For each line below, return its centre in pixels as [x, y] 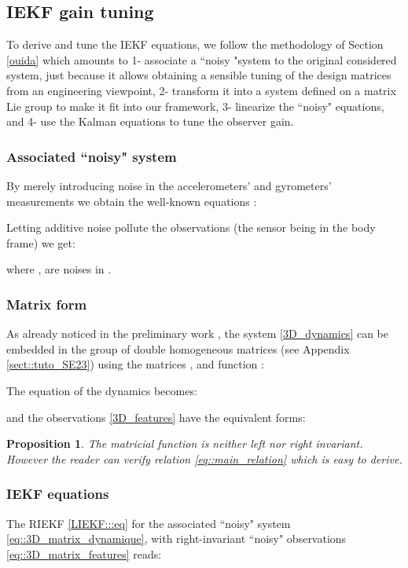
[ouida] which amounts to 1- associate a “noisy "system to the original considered [202, 59]
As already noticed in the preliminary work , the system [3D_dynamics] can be [197, 333]
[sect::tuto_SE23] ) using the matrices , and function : [135, 364]
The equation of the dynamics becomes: [102, 390]
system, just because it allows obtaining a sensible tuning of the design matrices [199, 75]
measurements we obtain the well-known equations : [132, 201]
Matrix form [47, 304]
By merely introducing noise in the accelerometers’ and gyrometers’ [169, 185]
